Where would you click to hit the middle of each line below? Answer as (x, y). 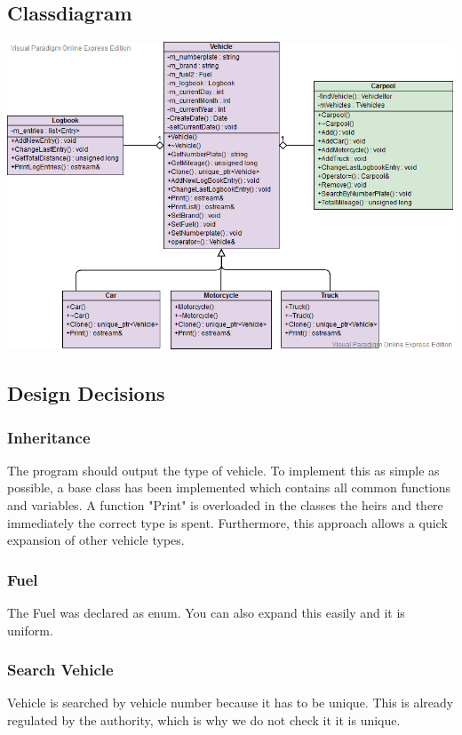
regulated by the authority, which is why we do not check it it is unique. (204, 720)
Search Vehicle (60, 670)
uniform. (30, 630)
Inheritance (49, 437)
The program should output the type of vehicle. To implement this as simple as (223, 470)
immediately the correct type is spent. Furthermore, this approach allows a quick (227, 522)
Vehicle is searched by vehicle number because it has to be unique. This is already (231, 703)
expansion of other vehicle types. (96, 540)
